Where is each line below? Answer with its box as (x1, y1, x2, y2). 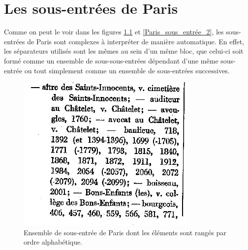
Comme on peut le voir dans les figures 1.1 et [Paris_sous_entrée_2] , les (4, 27, 224, 37)
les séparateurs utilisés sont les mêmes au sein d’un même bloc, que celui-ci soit (4, 46, 244, 56)
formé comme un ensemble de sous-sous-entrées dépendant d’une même (4, 55, 218, 65)
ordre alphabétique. (24, 237, 83, 247)
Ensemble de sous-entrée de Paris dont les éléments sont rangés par (24, 227, 226, 237)
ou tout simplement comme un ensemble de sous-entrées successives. (24, 65, 230, 75)
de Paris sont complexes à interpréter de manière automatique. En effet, (27, 36, 245, 46)
